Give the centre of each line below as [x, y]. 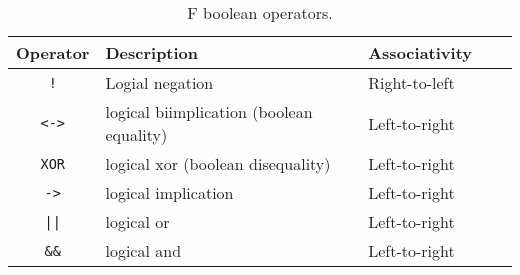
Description [152, 52]
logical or [137, 221]
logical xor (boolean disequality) [218, 163]
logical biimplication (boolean [209, 111]
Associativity [420, 52]
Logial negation [159, 82]
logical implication [169, 192]
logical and [143, 250]
